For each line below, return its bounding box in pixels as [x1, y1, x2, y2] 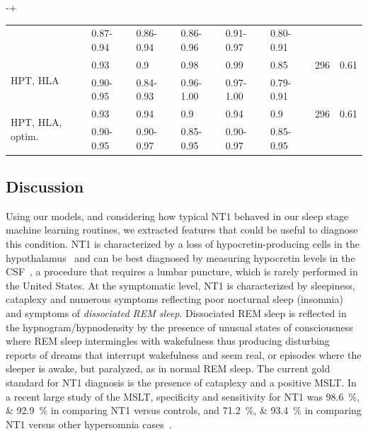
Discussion [6, 175, 84, 197]
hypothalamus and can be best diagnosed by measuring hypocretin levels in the [6, 250, 355, 265]
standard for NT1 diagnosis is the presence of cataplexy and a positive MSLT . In [6, 374, 357, 389]
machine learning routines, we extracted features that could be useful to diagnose [6, 222, 358, 237]
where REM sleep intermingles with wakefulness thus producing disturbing [6, 333, 330, 348]
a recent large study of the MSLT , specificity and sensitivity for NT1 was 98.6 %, [6, 389, 360, 403]
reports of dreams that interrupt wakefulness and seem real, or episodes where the [6, 347, 362, 362]
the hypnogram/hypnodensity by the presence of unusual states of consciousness [6, 319, 353, 334]
